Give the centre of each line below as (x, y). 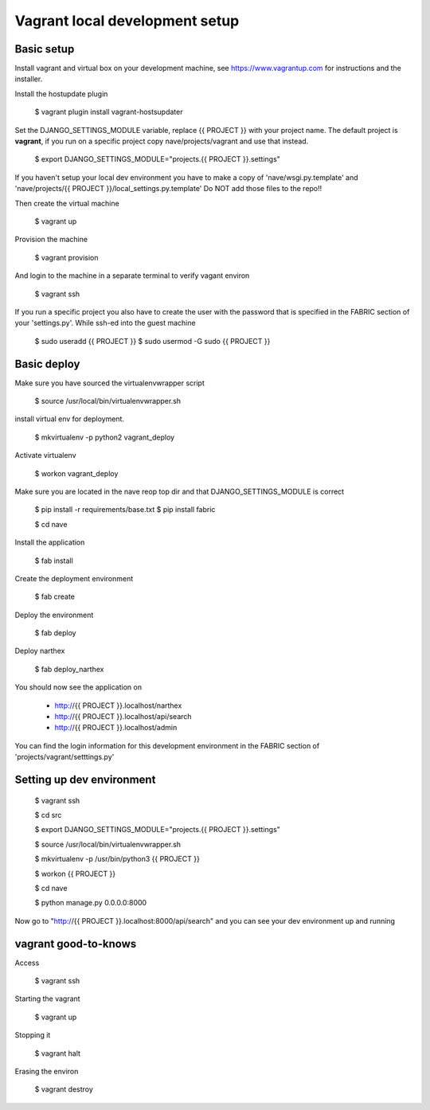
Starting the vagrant (47, 999)
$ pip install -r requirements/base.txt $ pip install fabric (125, 510)
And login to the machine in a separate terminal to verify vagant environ (132, 276)
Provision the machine (51, 240)
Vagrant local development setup (127, 21)
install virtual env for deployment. (70, 419)
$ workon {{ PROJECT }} (75, 874)
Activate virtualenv (45, 455)
